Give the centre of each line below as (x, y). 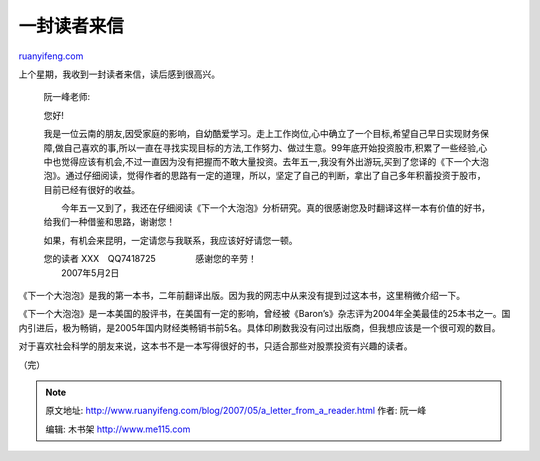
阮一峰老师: (67, 97)
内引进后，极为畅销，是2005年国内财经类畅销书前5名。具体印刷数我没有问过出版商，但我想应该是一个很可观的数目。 (259, 327)
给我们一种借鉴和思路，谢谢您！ (109, 222)
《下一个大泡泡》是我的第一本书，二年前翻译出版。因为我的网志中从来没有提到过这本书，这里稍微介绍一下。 (241, 296)
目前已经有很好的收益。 (91, 189)
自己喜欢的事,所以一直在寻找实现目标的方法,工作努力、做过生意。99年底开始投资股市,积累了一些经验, (271, 147)
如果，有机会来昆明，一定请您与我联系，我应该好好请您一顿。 (170, 240)
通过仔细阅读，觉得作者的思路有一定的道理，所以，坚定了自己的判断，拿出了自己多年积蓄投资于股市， (275, 176)
